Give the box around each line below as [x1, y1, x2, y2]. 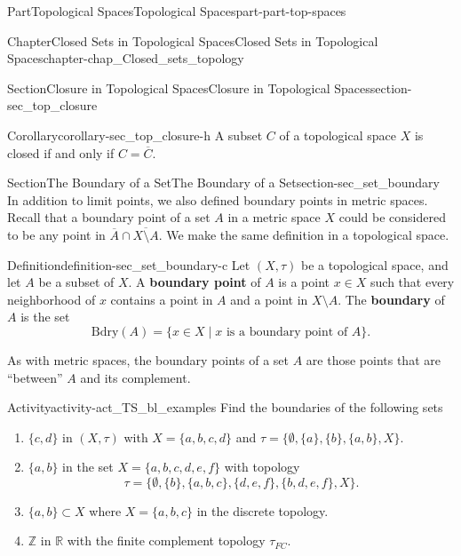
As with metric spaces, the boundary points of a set [7, 350, 290, 369]
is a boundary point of [226, 325, 348, 338]
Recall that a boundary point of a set [7, 208, 211, 226]
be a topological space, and [300, 255, 449, 274]
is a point [278, 273, 330, 291]
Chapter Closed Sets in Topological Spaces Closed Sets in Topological [7, 31, 378, 50]
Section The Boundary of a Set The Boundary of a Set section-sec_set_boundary [7, 173, 440, 192]
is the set [20, 307, 70, 326]
